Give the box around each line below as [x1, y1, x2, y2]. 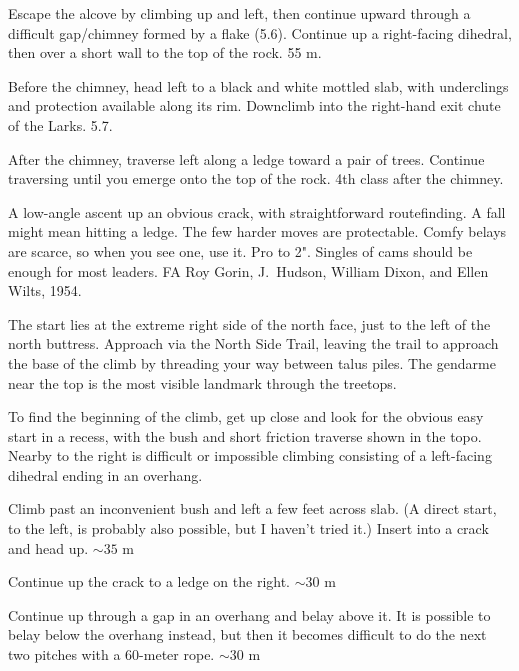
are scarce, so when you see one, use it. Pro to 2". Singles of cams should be [8, 240, 473, 261]
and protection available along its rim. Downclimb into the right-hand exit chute [8, 95, 501, 116]
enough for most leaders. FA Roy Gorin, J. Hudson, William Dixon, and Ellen [8, 260, 489, 281]
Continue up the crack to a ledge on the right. [8, 571, 291, 592]
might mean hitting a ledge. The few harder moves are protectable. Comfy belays [8, 221, 507, 242]
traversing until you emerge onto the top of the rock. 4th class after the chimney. [8, 168, 504, 189]
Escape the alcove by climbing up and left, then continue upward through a [8, 3, 471, 23]
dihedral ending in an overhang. [8, 464, 203, 485]
